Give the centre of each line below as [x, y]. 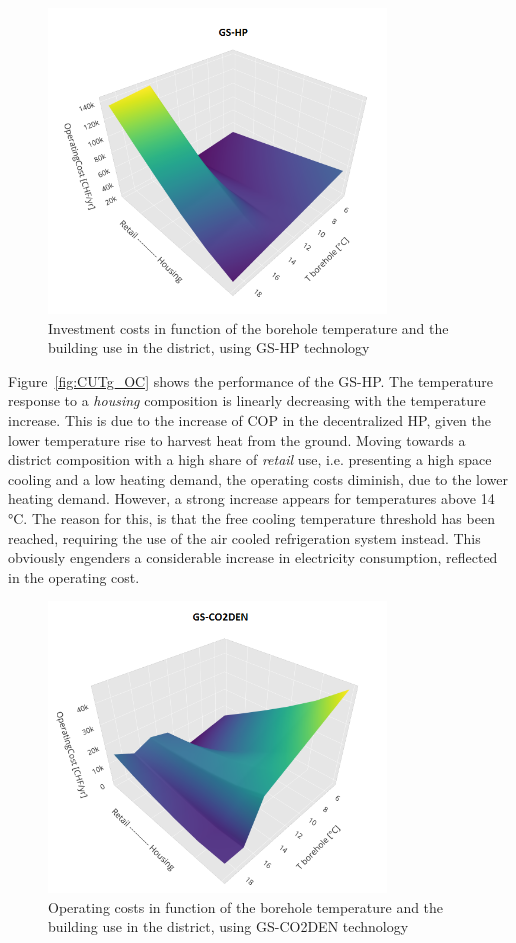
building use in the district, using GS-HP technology [209, 347]
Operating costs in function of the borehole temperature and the [246, 906]
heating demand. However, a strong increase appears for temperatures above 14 [251, 498]
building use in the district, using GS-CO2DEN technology [228, 926]
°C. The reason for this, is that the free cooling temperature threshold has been [251, 517]
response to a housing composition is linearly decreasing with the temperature [247, 400]
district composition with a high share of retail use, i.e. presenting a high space [250, 459]
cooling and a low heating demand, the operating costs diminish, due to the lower [258, 478]
